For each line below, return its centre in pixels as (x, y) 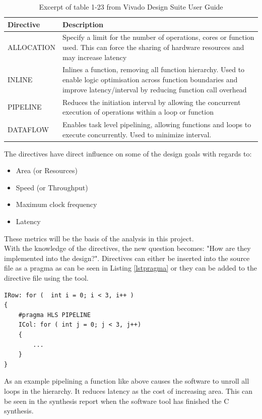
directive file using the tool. (46, 277)
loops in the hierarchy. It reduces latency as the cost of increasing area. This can (128, 390)
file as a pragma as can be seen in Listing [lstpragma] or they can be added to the (130, 268)
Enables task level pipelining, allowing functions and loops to (157, 124)
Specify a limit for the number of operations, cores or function (158, 37)
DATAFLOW (28, 129)
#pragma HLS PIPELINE (54, 315)
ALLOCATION (31, 47)
